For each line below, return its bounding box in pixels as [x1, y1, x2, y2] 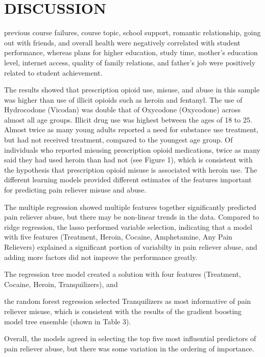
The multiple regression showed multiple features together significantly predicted [4, 201, 257, 212]
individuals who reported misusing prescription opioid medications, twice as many [4, 144, 260, 155]
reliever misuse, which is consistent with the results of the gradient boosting [4, 305, 242, 316]
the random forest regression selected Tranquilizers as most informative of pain [4, 296, 251, 306]
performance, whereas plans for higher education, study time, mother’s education [4, 47, 258, 58]
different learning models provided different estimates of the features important [4, 174, 252, 185]
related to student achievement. [4, 67, 103, 78]
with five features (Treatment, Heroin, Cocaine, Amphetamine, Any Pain [4, 231, 232, 242]
